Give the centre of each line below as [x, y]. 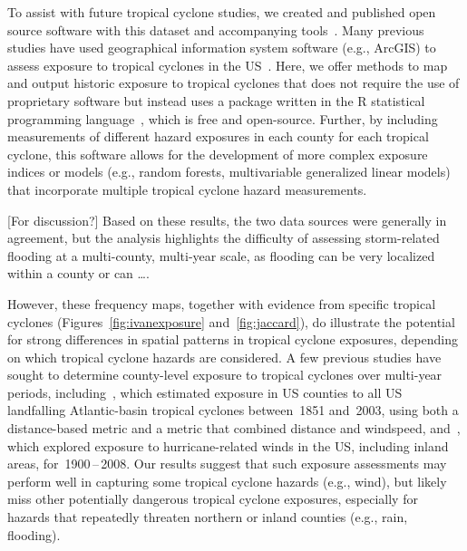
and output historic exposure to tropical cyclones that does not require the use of [233, 83]
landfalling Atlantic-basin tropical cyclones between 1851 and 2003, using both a [233, 410]
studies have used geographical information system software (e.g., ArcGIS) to [222, 48]
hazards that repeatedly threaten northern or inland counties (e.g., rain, [208, 517]
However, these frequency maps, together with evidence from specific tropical [222, 303]
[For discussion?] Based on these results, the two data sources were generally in [227, 220]
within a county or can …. [78, 273]
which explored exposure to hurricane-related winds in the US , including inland [228, 445]
